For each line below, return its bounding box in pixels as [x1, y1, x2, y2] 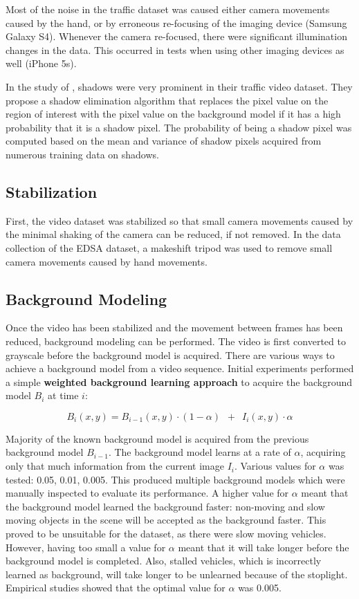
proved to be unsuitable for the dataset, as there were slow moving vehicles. [6, 526, 326, 541]
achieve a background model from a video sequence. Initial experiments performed [6, 361, 354, 376]
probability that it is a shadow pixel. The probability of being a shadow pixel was [6, 120, 352, 134]
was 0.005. [238, 580, 282, 595]
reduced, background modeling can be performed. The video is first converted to [6, 333, 346, 348]
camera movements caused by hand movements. [6, 254, 208, 268]
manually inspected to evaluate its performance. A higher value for [6, 486, 289, 500]
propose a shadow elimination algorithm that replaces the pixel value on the [6, 93, 329, 107]
